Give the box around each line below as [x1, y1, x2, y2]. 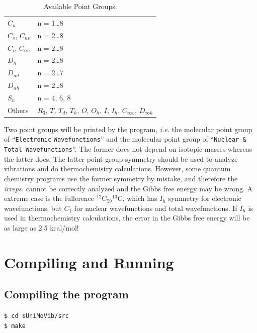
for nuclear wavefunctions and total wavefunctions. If [74, 202, 237, 213]
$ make [4, 322, 26, 329]
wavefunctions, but [4, 202, 62, 213]
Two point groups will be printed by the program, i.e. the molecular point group [4, 124, 252, 134]
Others [8, 104, 29, 115]
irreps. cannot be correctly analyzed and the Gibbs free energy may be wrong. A [4, 183, 253, 193]
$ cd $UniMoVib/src [4, 312, 69, 320]
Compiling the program [4, 286, 129, 302]
